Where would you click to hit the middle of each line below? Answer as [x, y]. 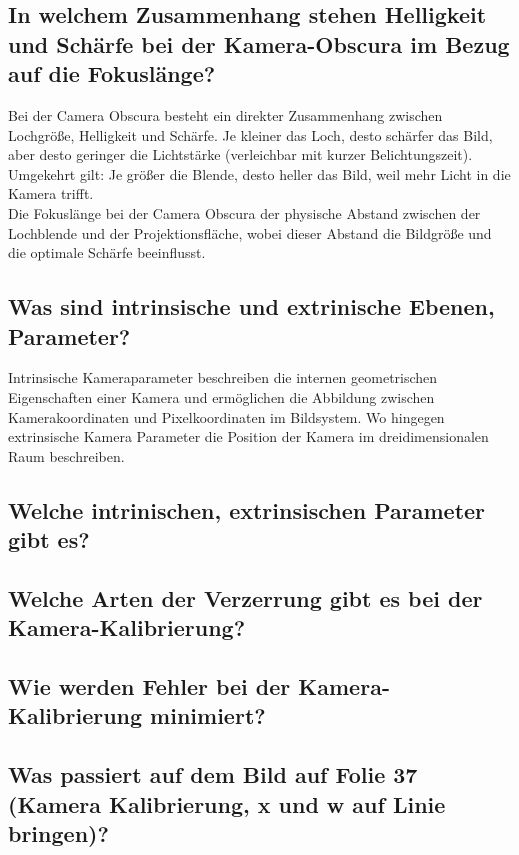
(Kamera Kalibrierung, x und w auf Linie [227, 803]
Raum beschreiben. [66, 455]
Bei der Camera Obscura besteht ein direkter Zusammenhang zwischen [225, 114]
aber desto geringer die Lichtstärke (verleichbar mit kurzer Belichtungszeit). [240, 154]
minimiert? [208, 715]
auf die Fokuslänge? [112, 73]
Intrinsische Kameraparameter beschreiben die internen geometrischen [223, 377]
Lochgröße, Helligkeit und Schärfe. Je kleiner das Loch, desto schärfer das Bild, [250, 134]
